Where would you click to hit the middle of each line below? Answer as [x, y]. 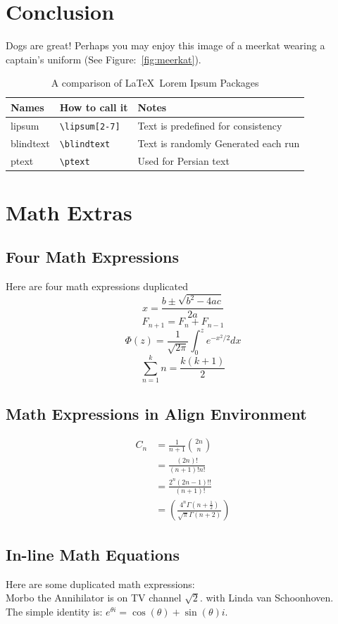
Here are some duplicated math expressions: [100, 584]
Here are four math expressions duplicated [97, 286]
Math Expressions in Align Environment [156, 413]
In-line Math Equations [93, 554]
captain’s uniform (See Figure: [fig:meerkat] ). [104, 59]
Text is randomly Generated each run [219, 143]
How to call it [94, 107]
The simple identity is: [54, 611]
